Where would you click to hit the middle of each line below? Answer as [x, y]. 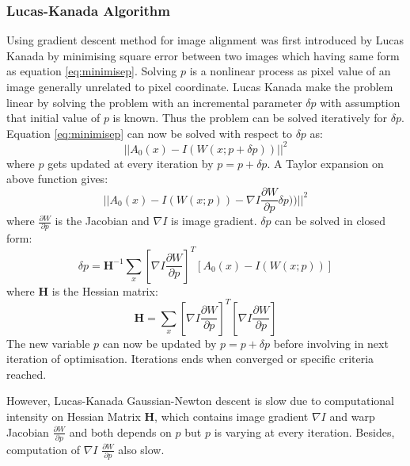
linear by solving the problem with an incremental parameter [154, 102]
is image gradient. [214, 221]
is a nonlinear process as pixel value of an [290, 71]
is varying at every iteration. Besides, [304, 432]
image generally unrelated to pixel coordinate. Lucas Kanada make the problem [200, 86]
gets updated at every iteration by [131, 163]
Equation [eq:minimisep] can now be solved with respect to [149, 133]
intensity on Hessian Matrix [74, 416]
